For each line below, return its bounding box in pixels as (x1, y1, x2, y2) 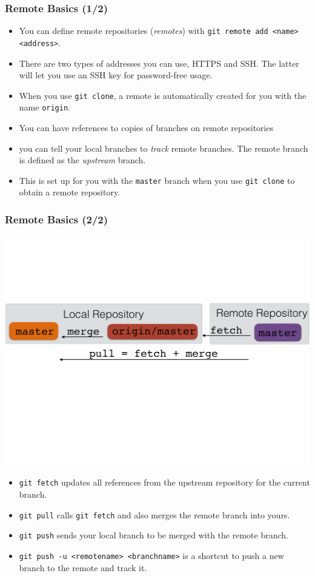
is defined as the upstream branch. (19, 154, 146, 166)
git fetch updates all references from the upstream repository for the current (19, 476, 310, 489)
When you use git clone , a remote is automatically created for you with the (19, 89, 307, 101)
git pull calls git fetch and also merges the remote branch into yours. (19, 508, 290, 521)
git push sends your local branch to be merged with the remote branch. (19, 529, 288, 541)
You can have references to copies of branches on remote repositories (19, 121, 274, 134)
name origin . (19, 101, 70, 114)
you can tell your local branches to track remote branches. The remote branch (19, 141, 308, 154)
